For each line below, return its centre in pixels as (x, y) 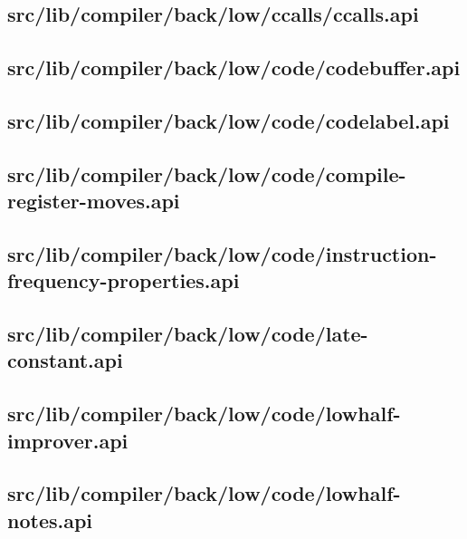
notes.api (50, 520)
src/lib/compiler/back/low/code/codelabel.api (229, 120)
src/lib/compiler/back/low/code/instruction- (222, 253)
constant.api (65, 360)
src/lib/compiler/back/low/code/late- (188, 334)
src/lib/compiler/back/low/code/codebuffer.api (234, 67)
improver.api (68, 440)
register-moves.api (94, 201)
